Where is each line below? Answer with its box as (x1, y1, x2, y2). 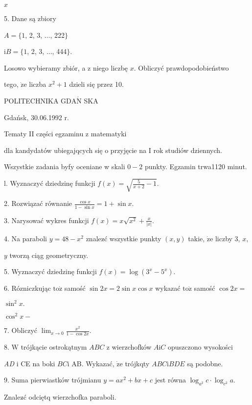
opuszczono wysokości (167, 342, 233, 352)
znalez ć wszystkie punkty (86, 233, 161, 244)
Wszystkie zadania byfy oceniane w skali (4, 161, 125, 172)
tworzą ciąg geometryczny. (9, 250, 89, 260)
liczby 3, (215, 233, 240, 244)
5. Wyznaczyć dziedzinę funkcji (4, 266, 97, 277)
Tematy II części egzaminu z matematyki (4, 128, 127, 139)
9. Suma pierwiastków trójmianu (4, 375, 101, 385)
